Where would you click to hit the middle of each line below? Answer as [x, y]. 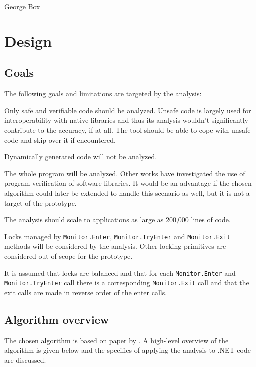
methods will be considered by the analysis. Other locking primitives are [115, 246]
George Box [22, 6]
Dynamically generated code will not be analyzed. [81, 156]
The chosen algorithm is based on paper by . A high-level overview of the [116, 340]
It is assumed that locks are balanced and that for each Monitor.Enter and [120, 273]
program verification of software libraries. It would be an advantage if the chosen [128, 183]
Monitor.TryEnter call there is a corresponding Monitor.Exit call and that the [127, 283]
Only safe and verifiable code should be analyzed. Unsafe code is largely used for [128, 110]
